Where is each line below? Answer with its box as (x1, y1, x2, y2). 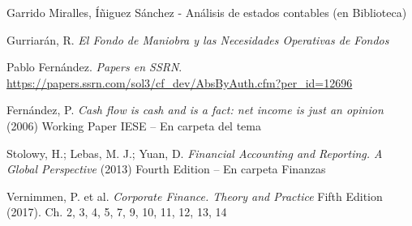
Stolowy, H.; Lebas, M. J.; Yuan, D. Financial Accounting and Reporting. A (6, 144, 383, 161)
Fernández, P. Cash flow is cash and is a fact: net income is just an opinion (6, 101, 384, 118)
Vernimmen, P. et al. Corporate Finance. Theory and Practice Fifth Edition (6, 187, 383, 204)
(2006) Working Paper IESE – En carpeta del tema (6, 117, 261, 134)
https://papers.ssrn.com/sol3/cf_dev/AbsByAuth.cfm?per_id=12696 (6, 74, 353, 91)
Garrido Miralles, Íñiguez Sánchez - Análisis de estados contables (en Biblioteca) (6, 4, 407, 20)
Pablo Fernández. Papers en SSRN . (6, 58, 182, 75)
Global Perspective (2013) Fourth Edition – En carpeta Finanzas (6, 160, 326, 177)
